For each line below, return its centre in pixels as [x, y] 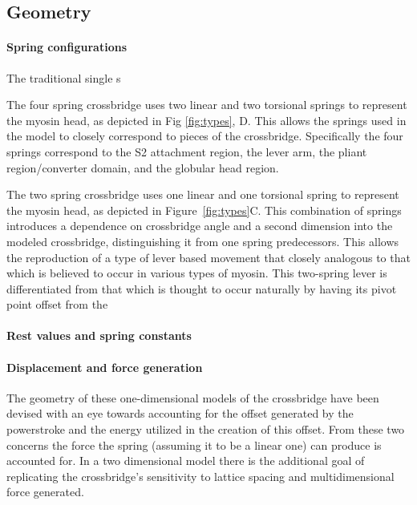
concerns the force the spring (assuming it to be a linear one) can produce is [194, 444]
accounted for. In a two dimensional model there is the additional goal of [186, 461]
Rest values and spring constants [99, 335]
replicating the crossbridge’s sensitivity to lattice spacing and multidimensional [200, 476]
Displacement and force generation [105, 367]
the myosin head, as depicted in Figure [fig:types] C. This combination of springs [204, 210]
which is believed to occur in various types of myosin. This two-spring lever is [197, 273]
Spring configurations [67, 47]
